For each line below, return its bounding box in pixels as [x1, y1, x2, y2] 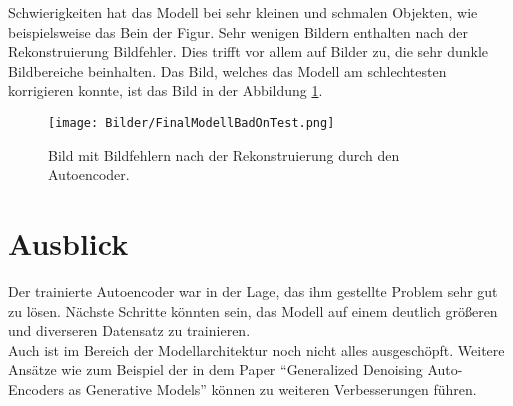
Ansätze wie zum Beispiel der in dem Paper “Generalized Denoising [8, 359, 423, 380]
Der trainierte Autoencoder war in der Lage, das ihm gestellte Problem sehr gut [8, 280, 498, 301]
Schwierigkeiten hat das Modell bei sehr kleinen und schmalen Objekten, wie [8, 2, 478, 22]
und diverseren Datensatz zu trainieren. [8, 320, 251, 341]
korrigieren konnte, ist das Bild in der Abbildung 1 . [8, 80, 323, 101]
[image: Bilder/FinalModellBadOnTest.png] [48, 115, 335, 130]
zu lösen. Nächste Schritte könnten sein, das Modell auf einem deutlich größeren [8, 300, 498, 321]
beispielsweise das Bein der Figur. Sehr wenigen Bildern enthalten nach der [8, 21, 468, 42]
